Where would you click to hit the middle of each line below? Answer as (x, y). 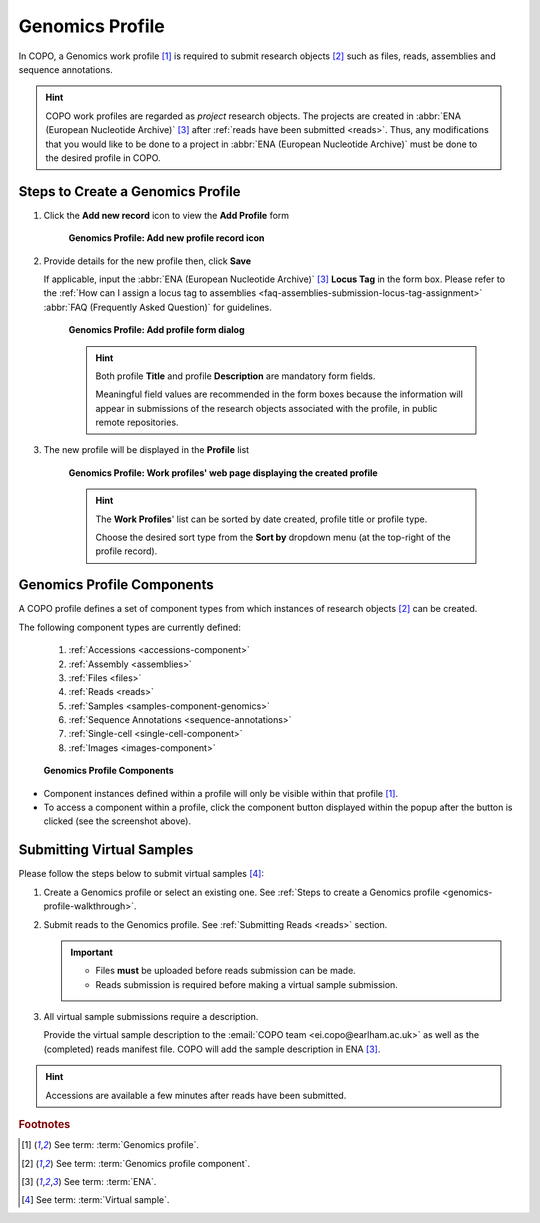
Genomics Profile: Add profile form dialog (156, 330)
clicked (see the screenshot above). (117, 821)
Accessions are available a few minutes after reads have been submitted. (196, 1095)
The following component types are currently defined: (130, 627)
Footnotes (44, 1125)
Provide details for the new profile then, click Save (147, 261)
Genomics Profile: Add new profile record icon (166, 238)
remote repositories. (137, 422)
